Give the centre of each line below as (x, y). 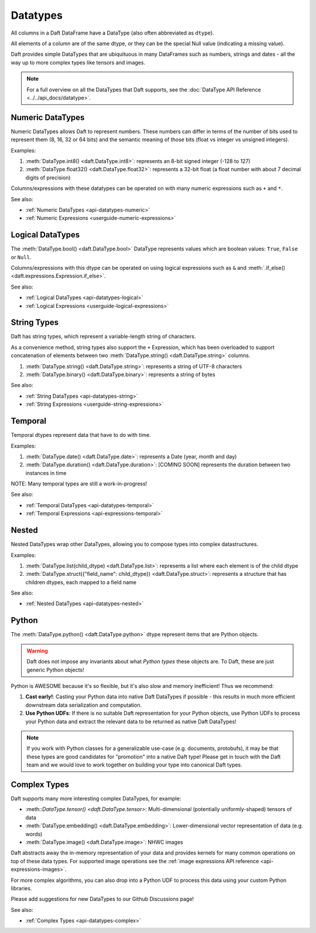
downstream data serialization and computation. (84, 705)
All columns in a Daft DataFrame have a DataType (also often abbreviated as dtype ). (113, 33)
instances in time (46, 473)
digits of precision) (48, 177)
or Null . (21, 257)
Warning (37, 650)
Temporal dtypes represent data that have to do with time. (81, 435)
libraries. (21, 888)
